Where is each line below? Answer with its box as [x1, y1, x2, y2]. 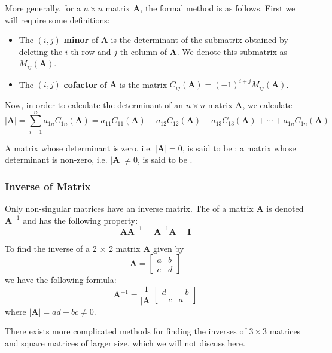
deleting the [19, 45, 63, 57]
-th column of [117, 45, 167, 57]
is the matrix [120, 78, 167, 90]
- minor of [60, 34, 99, 46]
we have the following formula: [5, 273, 117, 286]
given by [153, 242, 184, 254]
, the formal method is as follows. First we [140, 2, 296, 14]
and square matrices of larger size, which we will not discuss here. [5, 337, 245, 349]
